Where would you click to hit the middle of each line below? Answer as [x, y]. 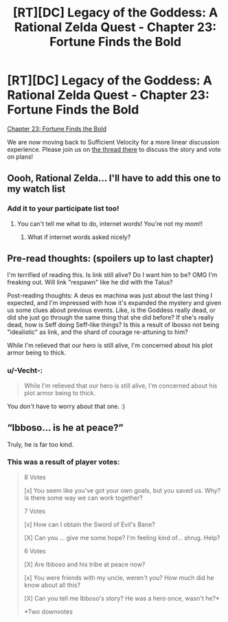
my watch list [36, 189]
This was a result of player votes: [64, 462]
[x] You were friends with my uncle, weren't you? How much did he [119, 577]
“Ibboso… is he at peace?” [65, 428]
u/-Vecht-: [25, 370]
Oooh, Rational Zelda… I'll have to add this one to [114, 178]
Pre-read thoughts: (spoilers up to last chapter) [111, 259]
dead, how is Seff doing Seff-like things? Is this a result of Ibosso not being [113, 325]
